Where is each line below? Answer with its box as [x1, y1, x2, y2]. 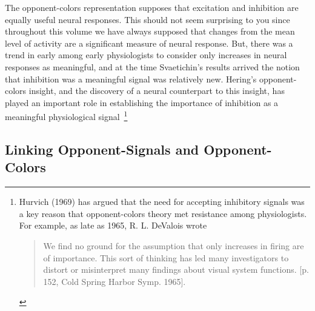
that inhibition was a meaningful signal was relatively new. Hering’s [5, 72, 257, 85]
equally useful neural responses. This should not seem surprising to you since [5, 13, 290, 25]
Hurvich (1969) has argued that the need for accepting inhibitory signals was [19, 195, 305, 208]
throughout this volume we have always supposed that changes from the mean [5, 25, 295, 38]
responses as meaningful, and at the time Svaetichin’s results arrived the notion [5, 60, 300, 73]
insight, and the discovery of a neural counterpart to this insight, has [28, 84, 285, 97]
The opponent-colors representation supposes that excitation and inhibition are [5, 1, 299, 13]
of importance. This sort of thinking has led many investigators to [43, 251, 289, 264]
